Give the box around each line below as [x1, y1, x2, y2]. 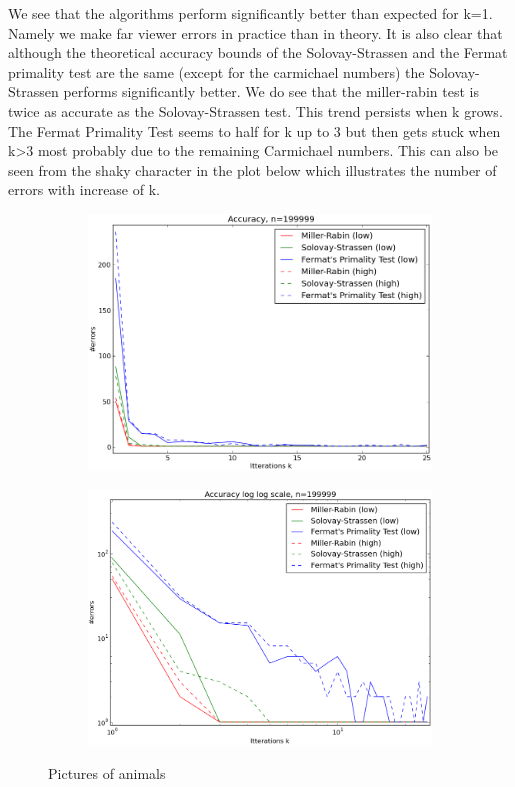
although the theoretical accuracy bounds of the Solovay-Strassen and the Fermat [8, 42, 508, 63]
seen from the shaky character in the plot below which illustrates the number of [8, 159, 497, 180]
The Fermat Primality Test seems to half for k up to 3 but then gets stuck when [8, 120, 501, 141]
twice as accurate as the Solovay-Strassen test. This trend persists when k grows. [8, 100, 503, 121]
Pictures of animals [48, 762, 166, 783]
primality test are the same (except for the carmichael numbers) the [8, 61, 425, 82]
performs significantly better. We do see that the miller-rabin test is [63, 81, 479, 102]
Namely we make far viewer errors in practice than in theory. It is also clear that [8, 22, 503, 43]
